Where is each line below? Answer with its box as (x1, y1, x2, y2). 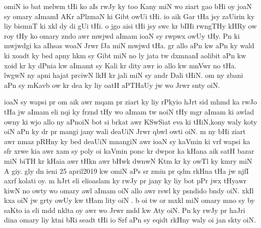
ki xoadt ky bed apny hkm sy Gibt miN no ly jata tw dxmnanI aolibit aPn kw (4, 50, 246, 60)
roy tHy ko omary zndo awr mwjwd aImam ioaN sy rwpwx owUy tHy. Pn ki (4, 30, 240, 41)
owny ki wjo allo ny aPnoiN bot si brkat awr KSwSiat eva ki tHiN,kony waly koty (4, 116, 257, 127)
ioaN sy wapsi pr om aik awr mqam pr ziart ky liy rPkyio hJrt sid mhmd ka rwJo (4, 96, 257, 107)
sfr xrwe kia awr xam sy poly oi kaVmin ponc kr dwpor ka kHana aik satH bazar (4, 146, 254, 156)
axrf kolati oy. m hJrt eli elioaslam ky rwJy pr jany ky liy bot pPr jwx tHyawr (4, 175, 246, 186)
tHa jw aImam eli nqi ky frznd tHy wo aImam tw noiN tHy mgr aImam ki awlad (4, 106, 254, 117)
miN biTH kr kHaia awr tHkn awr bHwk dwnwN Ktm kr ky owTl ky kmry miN (4, 155, 252, 166)
